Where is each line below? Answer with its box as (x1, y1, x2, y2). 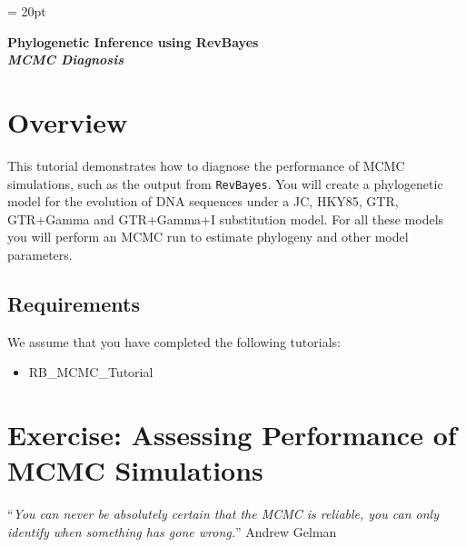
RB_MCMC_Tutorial (28, 363, 154, 382)
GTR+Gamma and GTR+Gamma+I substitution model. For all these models (7, 209, 444, 228)
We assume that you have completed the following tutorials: (7, 332, 341, 351)
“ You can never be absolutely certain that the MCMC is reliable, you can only (7, 504, 439, 523)
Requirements (7, 289, 140, 317)
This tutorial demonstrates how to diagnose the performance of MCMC (7, 155, 405, 174)
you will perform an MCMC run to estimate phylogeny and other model (7, 227, 409, 246)
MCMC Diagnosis (7, 50, 124, 69)
